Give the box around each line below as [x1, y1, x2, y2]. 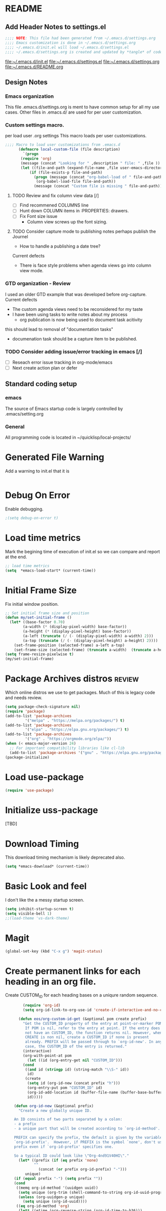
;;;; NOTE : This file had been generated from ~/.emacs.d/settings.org [5, 36, 156, 41]
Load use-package [5, 771, 84, 783]
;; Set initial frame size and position [5, 611, 90, 616]
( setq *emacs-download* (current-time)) [5, 864, 90, 869]
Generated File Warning [5, 452, 105, 463]
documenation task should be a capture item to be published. [12, 335, 137, 341]
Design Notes [5, 78, 48, 86]
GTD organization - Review [5, 280, 71, 287]
